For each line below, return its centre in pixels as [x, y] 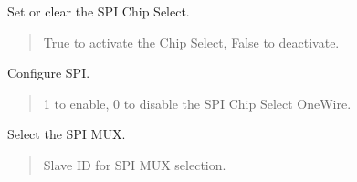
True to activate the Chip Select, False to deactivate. [191, 42]
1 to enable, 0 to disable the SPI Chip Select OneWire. [197, 103]
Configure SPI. [49, 73]
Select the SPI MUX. [67, 134]
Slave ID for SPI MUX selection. [135, 164]
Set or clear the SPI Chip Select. [99, 11]
